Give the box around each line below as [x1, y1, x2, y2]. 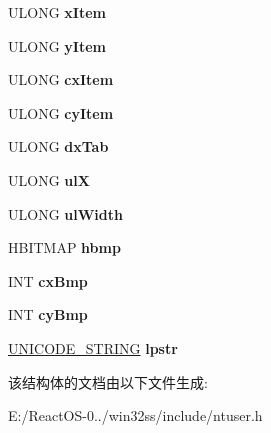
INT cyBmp [8, 304, 88, 325]
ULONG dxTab [8, 136, 109, 157]
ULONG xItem [8, 2, 106, 22]
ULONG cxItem [8, 69, 114, 90]
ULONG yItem [8, 35, 106, 56]
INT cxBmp [8, 270, 88, 291]
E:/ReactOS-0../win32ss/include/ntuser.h [8, 405, 263, 426]
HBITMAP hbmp [8, 237, 121, 258]
